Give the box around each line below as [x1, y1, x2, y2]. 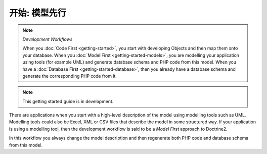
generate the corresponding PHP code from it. [22, 73, 117, 79]
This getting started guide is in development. [22, 98, 114, 104]
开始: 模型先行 [9, 7, 66, 18]
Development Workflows [22, 36, 73, 42]
